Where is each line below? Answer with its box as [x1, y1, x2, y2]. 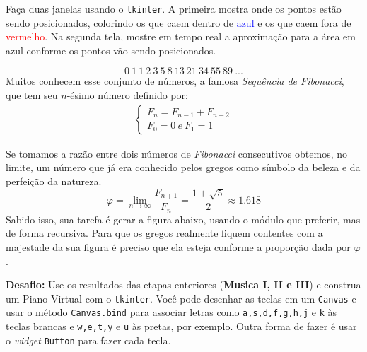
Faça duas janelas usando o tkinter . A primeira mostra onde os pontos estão [6, 1, 342, 16]
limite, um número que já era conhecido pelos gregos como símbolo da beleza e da [6, 160, 361, 175]
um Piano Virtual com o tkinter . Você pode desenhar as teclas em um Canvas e [6, 291, 356, 305]
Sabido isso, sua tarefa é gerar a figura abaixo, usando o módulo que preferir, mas [6, 211, 361, 226]
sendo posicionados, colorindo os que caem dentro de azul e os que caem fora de [6, 15, 351, 30]
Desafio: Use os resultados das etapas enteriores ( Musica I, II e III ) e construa [6, 277, 361, 292]
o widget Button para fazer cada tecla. [6, 332, 171, 347]
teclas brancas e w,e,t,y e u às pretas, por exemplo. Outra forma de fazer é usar [6, 319, 357, 334]
